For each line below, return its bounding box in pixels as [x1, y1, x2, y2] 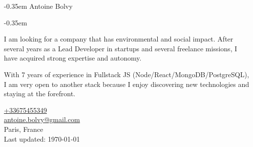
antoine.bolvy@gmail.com [4, 114, 80, 125]
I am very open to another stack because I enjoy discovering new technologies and [4, 79, 250, 89]
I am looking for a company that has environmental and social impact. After [4, 34, 233, 44]
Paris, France [4, 124, 43, 134]
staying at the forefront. [4, 88, 76, 99]
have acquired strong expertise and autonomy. [4, 53, 142, 63]
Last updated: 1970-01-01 [4, 133, 80, 144]
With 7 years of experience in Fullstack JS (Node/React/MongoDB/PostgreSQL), [4, 69, 249, 79]
